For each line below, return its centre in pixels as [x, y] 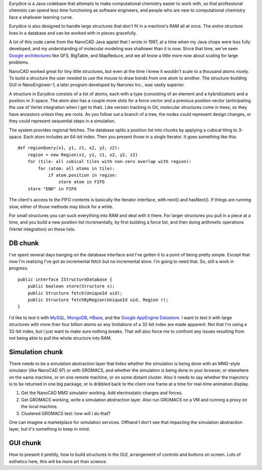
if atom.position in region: [83, 175]
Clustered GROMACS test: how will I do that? [66, 413]
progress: [19, 268]
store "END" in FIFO [52, 189]
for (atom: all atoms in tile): [76, 168]
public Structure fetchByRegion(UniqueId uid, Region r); [98, 300]
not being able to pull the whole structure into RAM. [60, 338]
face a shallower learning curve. [41, 17]
